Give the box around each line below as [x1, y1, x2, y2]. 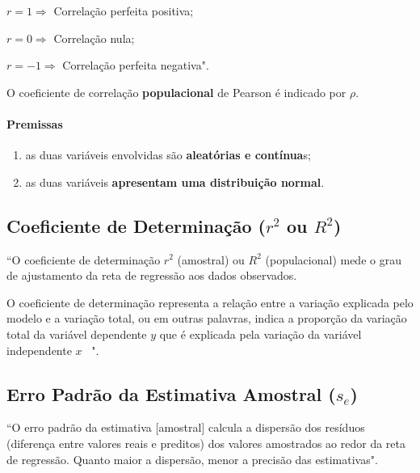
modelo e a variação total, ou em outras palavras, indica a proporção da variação [6, 310, 407, 327]
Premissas [6, 115, 63, 132]
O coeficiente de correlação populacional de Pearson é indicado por [6, 83, 346, 100]
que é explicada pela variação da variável [159, 325, 362, 342]
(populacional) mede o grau [265, 251, 401, 268]
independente [6, 341, 72, 358]
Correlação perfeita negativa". [62, 57, 209, 74]
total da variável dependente [6, 325, 147, 342]
